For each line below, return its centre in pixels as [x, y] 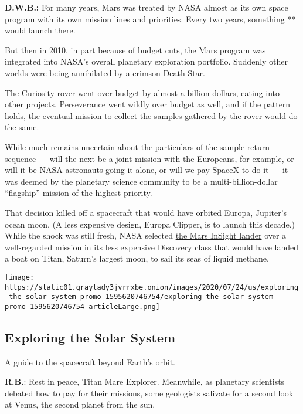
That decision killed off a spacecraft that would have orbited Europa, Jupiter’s [146, 212]
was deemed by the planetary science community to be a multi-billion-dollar [141, 181]
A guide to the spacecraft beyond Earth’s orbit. [90, 362]
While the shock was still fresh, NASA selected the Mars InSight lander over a [146, 235]
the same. [22, 127]
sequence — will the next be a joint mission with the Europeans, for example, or [149, 158]
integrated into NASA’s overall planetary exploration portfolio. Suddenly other [147, 61]
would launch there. [40, 30]
